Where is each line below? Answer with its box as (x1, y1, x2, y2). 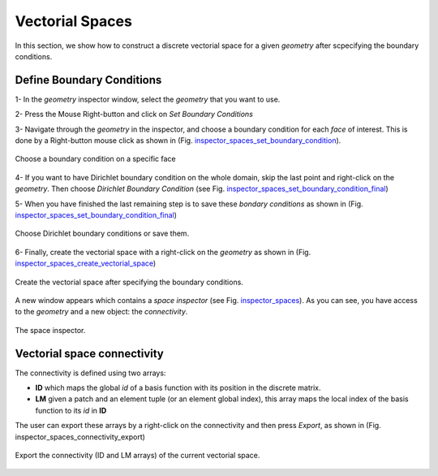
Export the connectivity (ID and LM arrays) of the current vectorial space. (15, 450, 260, 460)
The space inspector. (15, 325, 86, 335)
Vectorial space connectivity (15, 346, 164, 361)
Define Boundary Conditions (15, 73, 162, 87)
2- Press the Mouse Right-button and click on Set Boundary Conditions (15, 110, 253, 119)
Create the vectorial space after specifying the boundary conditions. (15, 277, 243, 287)
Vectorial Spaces (15, 12, 133, 30)
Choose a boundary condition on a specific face (15, 154, 176, 164)
